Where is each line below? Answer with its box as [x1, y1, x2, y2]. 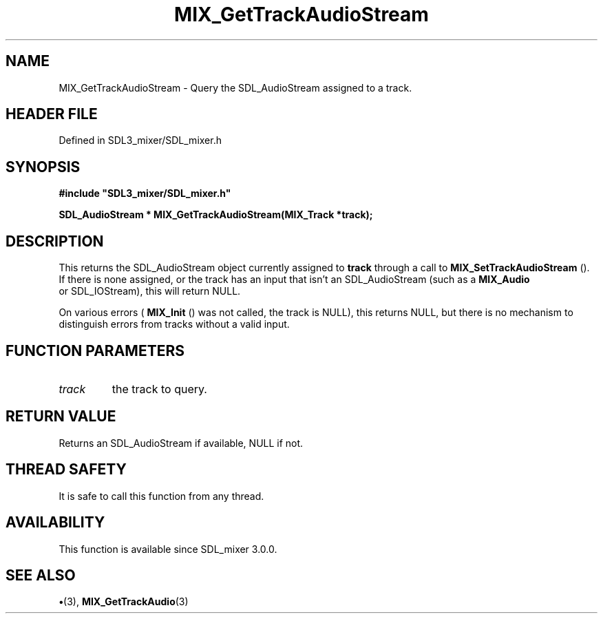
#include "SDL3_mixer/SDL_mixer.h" [59, 187, 231, 200]
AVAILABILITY [6, 514, 105, 532]
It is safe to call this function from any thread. [59, 490, 264, 502]
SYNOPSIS [6, 158, 81, 176]
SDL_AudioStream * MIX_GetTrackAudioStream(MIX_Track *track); [59, 209, 373, 221]
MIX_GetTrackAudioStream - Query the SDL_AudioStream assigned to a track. [59, 81, 412, 94]
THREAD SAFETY [6, 461, 127, 479]
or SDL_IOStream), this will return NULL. [59, 285, 241, 297]
